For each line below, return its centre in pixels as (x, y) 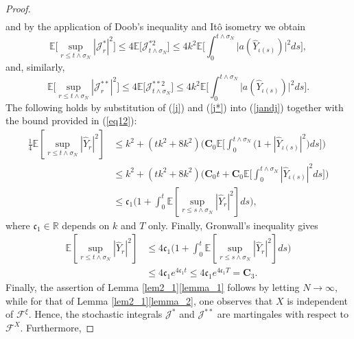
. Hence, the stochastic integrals (95, 314)
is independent (317, 300)
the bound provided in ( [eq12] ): (71, 120)
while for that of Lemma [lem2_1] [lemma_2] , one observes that (139, 300)
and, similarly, (35, 67)
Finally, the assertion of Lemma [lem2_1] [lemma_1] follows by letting (153, 287)
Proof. (18, 8)
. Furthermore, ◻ (57, 327)
